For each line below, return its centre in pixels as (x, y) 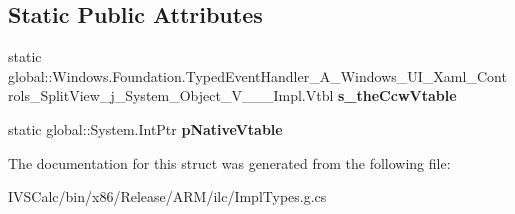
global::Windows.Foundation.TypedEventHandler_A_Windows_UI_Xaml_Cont (257, 75)
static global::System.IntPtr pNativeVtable (145, 128)
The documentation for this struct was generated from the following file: (229, 162)
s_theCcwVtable (397, 95)
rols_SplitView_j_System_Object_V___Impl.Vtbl (171, 95)
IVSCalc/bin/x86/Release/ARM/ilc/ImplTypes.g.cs (167, 196)
